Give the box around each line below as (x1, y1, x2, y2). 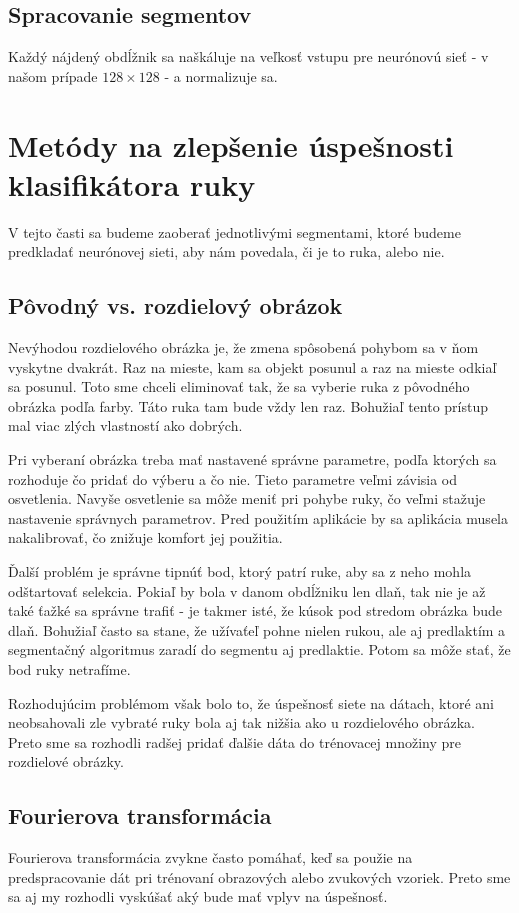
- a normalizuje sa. (164, 65, 278, 86)
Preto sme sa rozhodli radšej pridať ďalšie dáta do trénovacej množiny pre (8, 731, 462, 752)
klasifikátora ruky (8, 163, 256, 204)
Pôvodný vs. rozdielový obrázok (8, 290, 343, 321)
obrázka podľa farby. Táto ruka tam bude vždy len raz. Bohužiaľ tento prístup (8, 395, 489, 416)
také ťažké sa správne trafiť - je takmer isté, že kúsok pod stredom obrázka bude (8, 600, 503, 621)
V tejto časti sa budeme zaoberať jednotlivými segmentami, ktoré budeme (8, 221, 461, 242)
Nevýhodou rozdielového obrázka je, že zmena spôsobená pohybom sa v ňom (8, 337, 479, 358)
